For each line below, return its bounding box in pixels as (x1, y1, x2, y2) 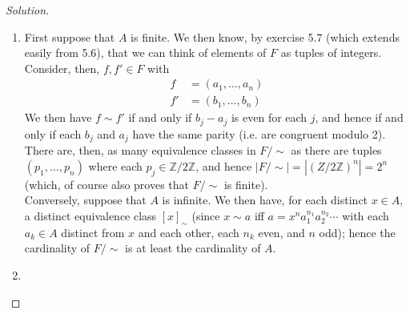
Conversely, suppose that (24, 191, 147, 208)
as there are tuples (291, 142, 382, 159)
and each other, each (138, 223, 239, 240)
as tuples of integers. (280, 44, 382, 61)
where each (88, 157, 143, 174)
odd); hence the (319, 223, 396, 240)
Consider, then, (24, 59, 100, 76)
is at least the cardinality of (125, 240, 261, 256)
